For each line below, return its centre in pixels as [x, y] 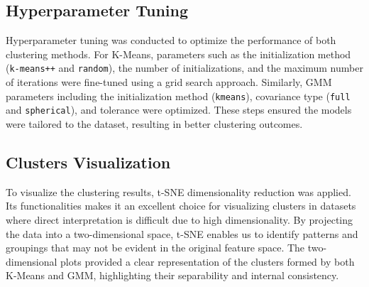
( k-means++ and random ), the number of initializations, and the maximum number [184, 68]
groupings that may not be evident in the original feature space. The [155, 248]
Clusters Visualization [88, 162]
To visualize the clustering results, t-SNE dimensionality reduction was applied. [178, 191]
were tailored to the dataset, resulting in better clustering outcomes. [154, 123]
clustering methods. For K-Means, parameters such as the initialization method [178, 54]
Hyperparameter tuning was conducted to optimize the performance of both [171, 40]
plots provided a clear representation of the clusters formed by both [208, 261]
